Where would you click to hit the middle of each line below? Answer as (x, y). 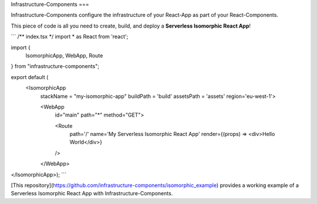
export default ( (30, 77)
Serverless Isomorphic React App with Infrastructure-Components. (92, 193)
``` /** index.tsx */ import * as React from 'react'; (70, 37)
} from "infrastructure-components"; (55, 66)
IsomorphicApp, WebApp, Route (64, 55)
